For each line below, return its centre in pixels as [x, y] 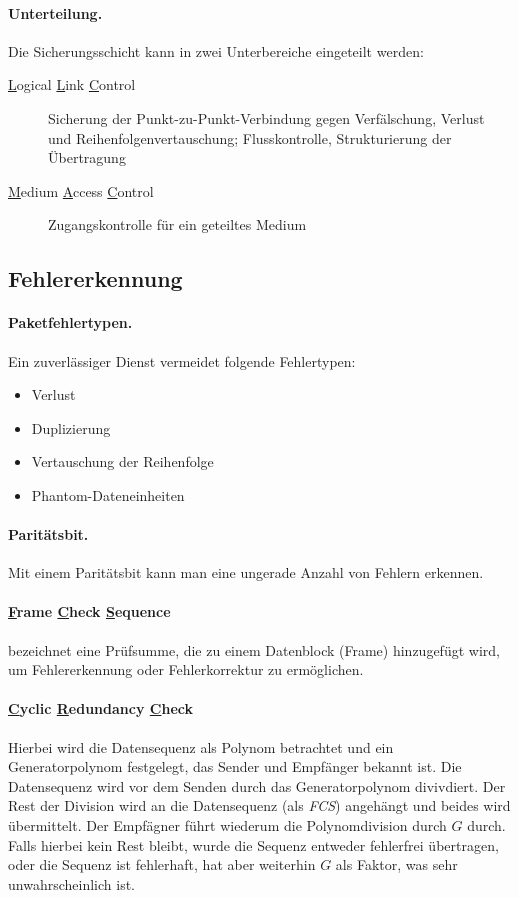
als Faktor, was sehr [396, 864]
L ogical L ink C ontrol [72, 84]
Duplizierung [71, 427]
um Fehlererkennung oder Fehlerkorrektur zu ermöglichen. [186, 669]
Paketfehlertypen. [70, 322]
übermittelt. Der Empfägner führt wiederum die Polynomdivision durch [227, 825]
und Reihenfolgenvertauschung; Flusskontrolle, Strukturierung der [250, 137]
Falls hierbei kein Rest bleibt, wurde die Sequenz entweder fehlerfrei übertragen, [253, 844]
